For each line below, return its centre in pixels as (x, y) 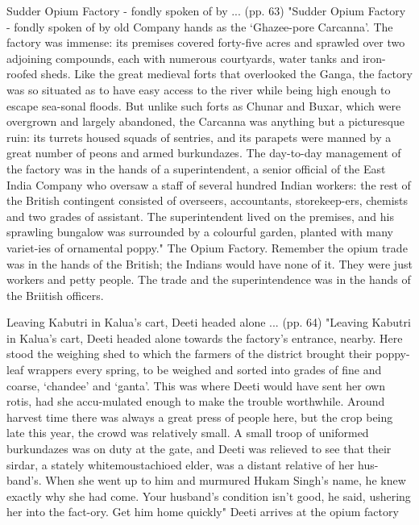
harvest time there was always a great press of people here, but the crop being (200, 417)
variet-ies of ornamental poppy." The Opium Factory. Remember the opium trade (207, 247)
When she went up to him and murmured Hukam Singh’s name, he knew (226, 480)
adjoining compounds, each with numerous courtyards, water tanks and (183, 58)
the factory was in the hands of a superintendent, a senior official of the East (196, 168)
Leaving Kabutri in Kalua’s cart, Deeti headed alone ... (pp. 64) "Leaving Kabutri (209, 322)
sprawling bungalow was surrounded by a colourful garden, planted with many (200, 232)
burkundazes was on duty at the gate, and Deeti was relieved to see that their (199, 449)
